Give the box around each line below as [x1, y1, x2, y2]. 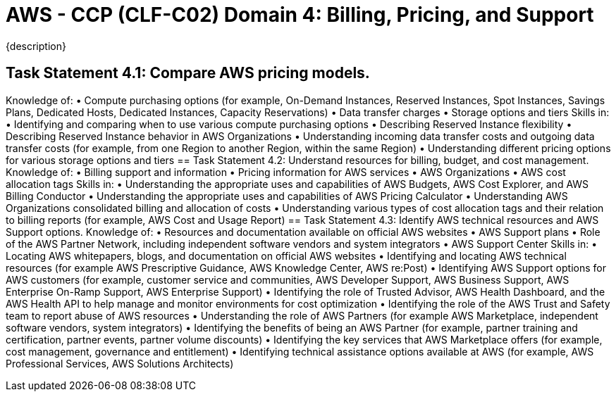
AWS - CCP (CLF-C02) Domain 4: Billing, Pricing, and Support [6, 3, 594, 27]
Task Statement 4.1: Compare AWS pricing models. [6, 64, 370, 82]
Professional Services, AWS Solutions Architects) [6, 357, 234, 370]
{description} [6, 39, 66, 52]
